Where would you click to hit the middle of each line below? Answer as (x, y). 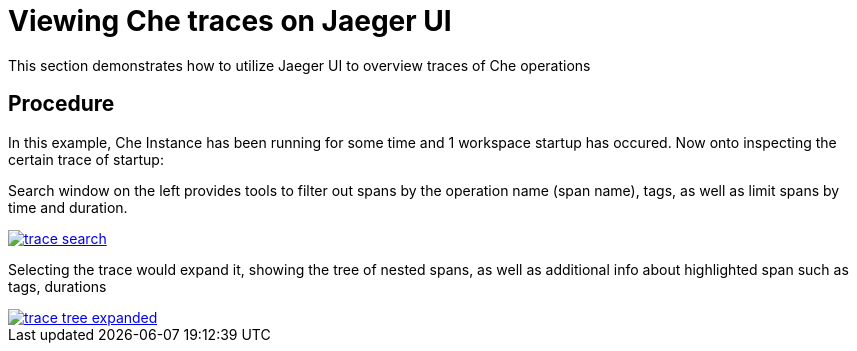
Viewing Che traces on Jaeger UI (230, 21)
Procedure (61, 104)
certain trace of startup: (86, 159)
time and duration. (68, 207)
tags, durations (57, 286)
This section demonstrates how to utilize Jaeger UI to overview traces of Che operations (299, 65)
